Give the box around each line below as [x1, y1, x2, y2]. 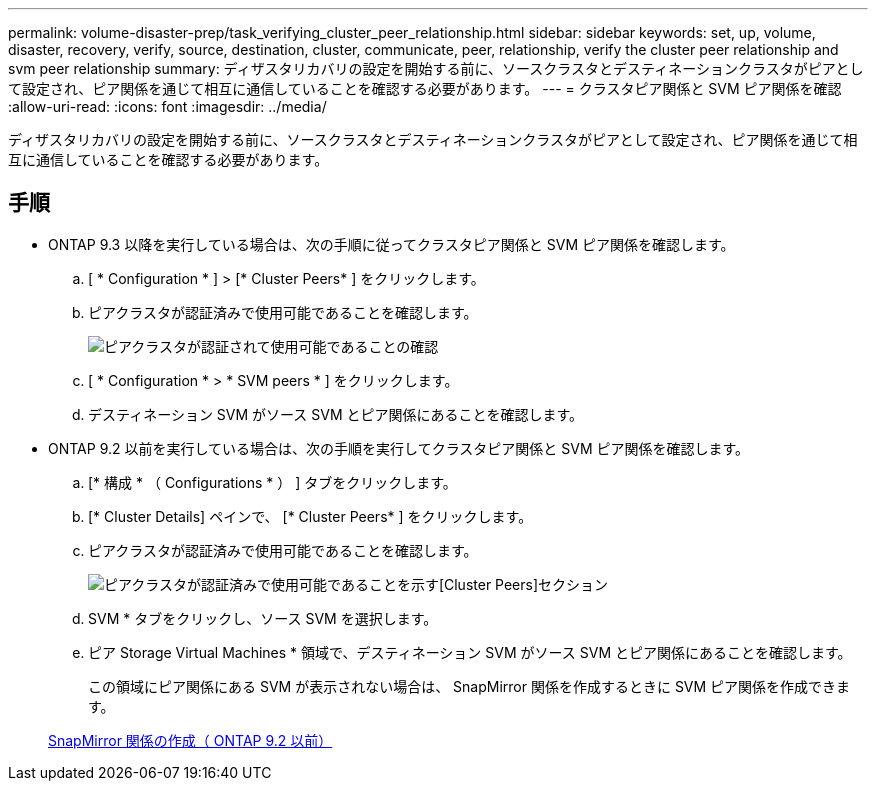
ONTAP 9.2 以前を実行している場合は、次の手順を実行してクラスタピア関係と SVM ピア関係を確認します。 [48, 439, 750, 457]
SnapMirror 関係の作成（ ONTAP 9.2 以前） [48, 731, 333, 749]
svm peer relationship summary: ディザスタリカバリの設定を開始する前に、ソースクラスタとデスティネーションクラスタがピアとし [8, 60, 864, 77]
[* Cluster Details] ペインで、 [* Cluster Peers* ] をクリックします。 [88, 507, 533, 525]
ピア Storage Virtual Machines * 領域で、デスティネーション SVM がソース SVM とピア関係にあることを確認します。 [88, 643, 852, 661]
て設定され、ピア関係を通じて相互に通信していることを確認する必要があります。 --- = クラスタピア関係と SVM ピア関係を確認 [8, 80, 842, 97]
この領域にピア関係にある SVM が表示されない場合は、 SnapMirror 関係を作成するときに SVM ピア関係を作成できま [88, 677, 851, 695]
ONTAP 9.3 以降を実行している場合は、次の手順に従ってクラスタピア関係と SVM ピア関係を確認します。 [48, 235, 735, 253]
